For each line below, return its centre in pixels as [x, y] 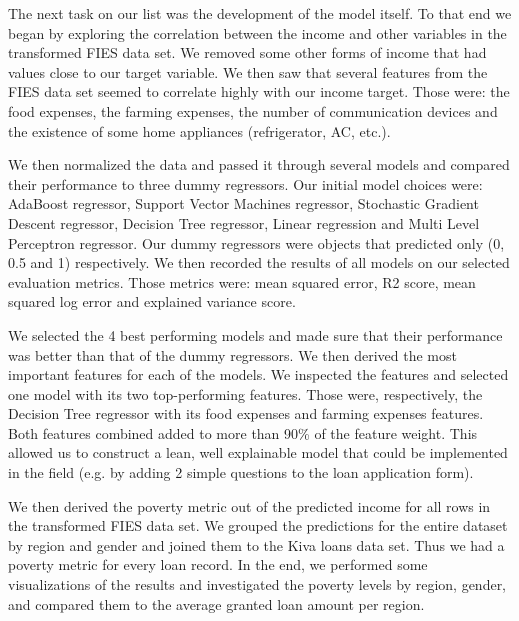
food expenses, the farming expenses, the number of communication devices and [253, 110]
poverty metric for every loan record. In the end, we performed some [218, 564]
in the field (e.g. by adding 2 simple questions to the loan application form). [241, 472]
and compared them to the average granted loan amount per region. [216, 603]
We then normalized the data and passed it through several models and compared [259, 164]
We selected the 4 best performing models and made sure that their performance [255, 334]
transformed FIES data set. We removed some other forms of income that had [247, 52]
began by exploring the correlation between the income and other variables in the [257, 32]
